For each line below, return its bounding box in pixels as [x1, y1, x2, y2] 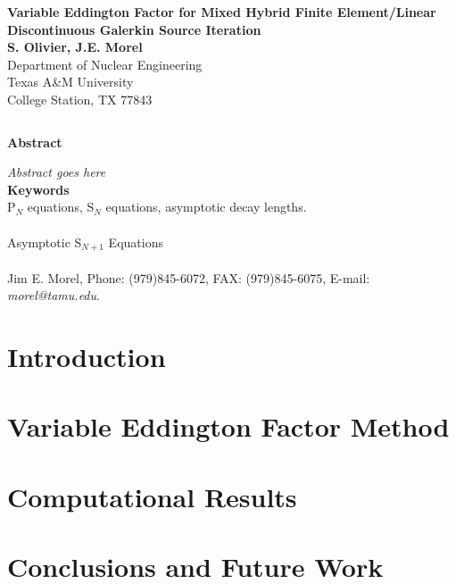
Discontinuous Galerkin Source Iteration [7, 20, 261, 38]
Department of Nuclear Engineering [7, 54, 203, 73]
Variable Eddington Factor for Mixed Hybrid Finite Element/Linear [7, 3, 436, 21]
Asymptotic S [7, 232, 82, 251]
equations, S [27, 197, 95, 216]
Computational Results [7, 478, 297, 514]
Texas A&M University [7, 72, 134, 91]
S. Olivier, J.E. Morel [7, 38, 143, 56]
